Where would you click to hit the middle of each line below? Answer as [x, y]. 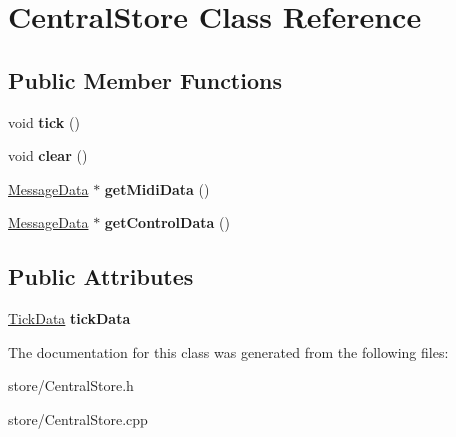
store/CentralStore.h [71, 385]
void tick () [44, 121]
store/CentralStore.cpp [78, 418]
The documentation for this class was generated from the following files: [228, 351]
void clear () [48, 155]
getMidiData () [157, 188]
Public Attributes [101, 276]
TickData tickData [69, 318]
